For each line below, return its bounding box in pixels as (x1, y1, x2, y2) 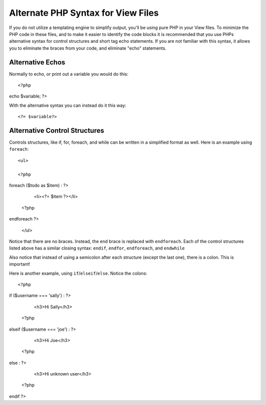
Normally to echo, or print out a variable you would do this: (9, 71, 129, 77)
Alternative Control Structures (9, 126, 104, 135)
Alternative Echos (9, 58, 66, 66)
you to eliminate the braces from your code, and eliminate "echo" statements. (9, 45, 167, 51)
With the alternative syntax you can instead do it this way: (9, 102, 127, 108)
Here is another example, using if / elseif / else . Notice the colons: (9, 270, 147, 276)
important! (9, 261, 31, 267)
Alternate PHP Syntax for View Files (9, 7, 159, 18)
